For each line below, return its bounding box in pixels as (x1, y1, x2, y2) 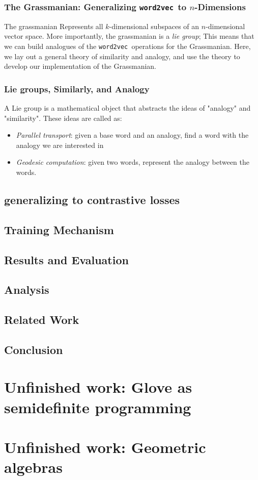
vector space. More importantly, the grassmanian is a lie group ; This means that (4, 31, 254, 41)
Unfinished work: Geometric (4, 437, 206, 458)
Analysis (4, 282, 49, 297)
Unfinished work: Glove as (4, 376, 192, 397)
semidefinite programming (4, 396, 191, 417)
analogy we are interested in (16, 139, 104, 150)
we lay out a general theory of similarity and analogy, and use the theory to (4, 50, 240, 61)
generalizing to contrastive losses (4, 191, 180, 207)
